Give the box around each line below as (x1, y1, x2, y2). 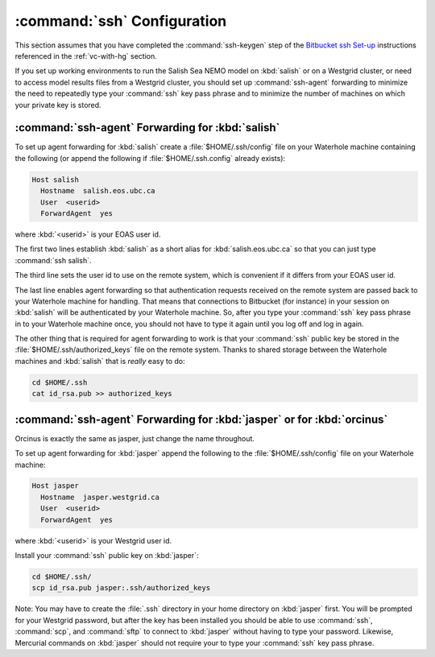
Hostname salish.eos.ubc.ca (40, 186, 156, 196)
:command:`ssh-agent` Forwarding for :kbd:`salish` (14, 121, 280, 134)
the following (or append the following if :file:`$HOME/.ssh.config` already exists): (14, 153, 286, 163)
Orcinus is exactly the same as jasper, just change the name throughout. (14, 433, 255, 443)
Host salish (31, 175, 80, 184)
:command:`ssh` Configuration (14, 12, 227, 30)
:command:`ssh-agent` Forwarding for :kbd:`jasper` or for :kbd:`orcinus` (14, 412, 388, 426)
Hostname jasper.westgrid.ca (40, 492, 160, 502)
